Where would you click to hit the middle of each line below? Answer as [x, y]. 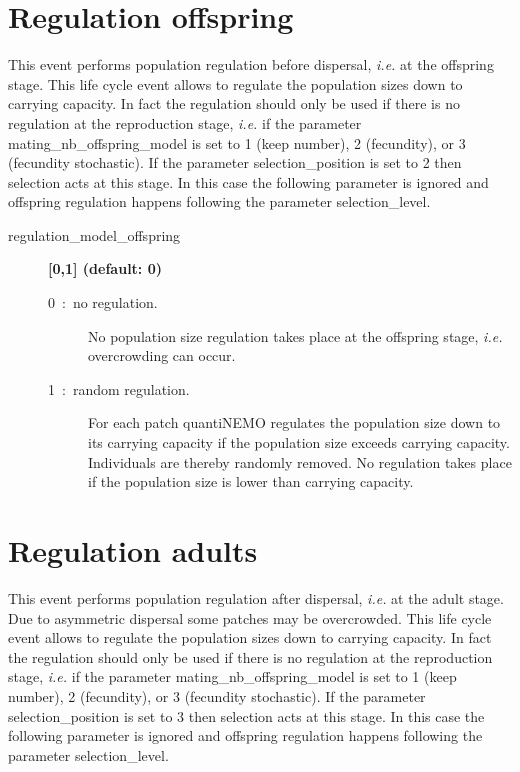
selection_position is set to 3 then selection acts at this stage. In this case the [246, 715]
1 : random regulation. [119, 388]
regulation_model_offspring [94, 234]
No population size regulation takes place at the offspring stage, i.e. [295, 335]
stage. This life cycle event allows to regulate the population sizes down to [235, 83]
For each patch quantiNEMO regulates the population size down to [294, 422]
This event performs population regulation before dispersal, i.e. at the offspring [251, 64]
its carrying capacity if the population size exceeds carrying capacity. [299, 442]
